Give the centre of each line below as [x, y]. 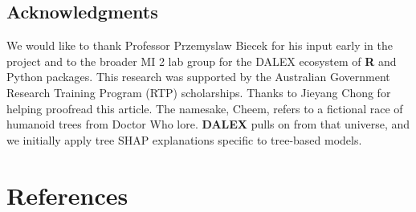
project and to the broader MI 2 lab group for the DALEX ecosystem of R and [202, 61]
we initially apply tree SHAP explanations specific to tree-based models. [184, 139]
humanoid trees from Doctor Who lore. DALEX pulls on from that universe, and [208, 124]
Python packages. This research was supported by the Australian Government [198, 77]
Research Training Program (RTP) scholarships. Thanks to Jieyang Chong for [199, 92]
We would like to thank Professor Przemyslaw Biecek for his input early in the [200, 45]
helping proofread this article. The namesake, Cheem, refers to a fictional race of [205, 108]
